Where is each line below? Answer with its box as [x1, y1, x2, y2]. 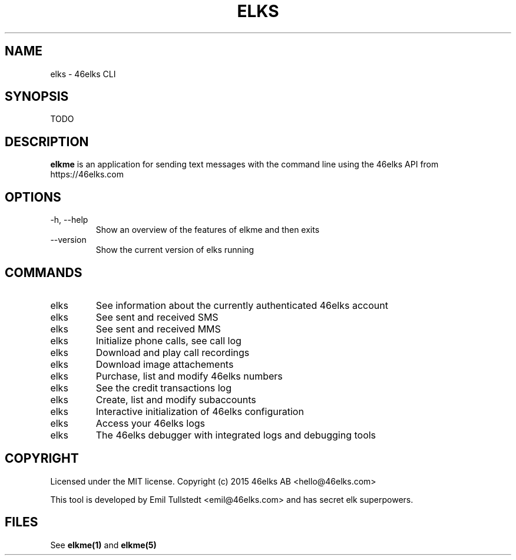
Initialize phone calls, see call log [95, 334, 242, 347]
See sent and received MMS [95, 322, 221, 335]
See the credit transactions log [95, 381, 232, 394]
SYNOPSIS [5, 89, 69, 104]
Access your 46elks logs [95, 417, 205, 429]
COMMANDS [5, 265, 82, 280]
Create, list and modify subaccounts [95, 393, 256, 406]
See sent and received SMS [95, 311, 219, 323]
